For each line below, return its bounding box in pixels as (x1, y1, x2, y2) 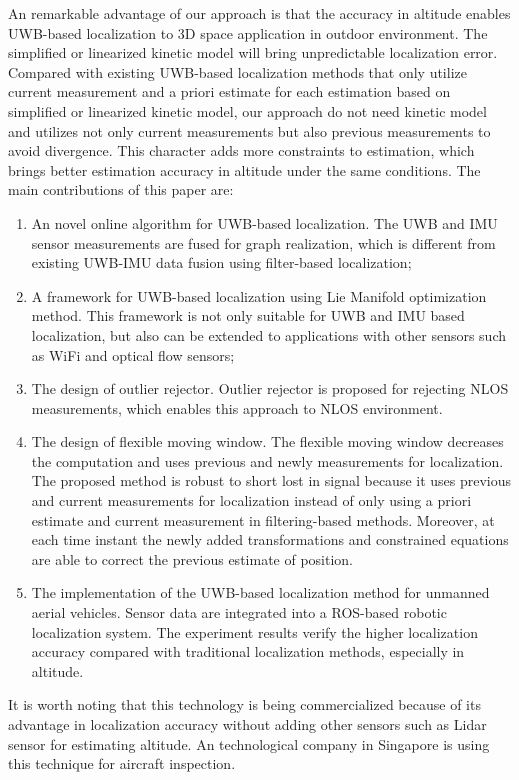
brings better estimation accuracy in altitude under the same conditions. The (8, 159, 481, 180)
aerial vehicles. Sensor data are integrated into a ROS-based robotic (31, 602, 447, 623)
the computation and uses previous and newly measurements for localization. (31, 450, 504, 471)
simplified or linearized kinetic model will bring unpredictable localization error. (8, 42, 498, 63)
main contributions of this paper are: (8, 179, 234, 200)
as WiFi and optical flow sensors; (31, 344, 235, 365)
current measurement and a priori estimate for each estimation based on (8, 81, 451, 102)
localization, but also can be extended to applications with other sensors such (31, 324, 507, 345)
